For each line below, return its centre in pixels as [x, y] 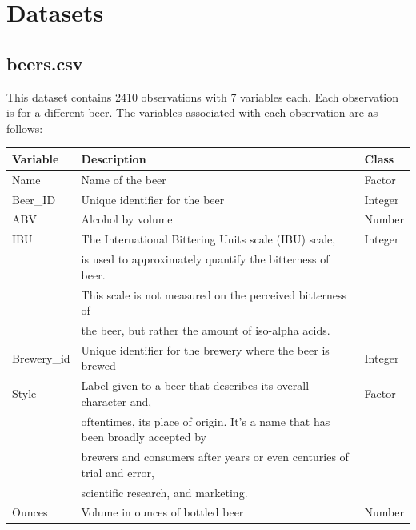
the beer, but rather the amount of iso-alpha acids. [206, 329]
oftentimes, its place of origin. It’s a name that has [206, 421]
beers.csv [45, 63]
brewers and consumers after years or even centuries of [215, 457]
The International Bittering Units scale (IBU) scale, [208, 239]
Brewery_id [41, 357]
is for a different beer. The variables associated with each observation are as [192, 112]
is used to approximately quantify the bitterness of [205, 259]
